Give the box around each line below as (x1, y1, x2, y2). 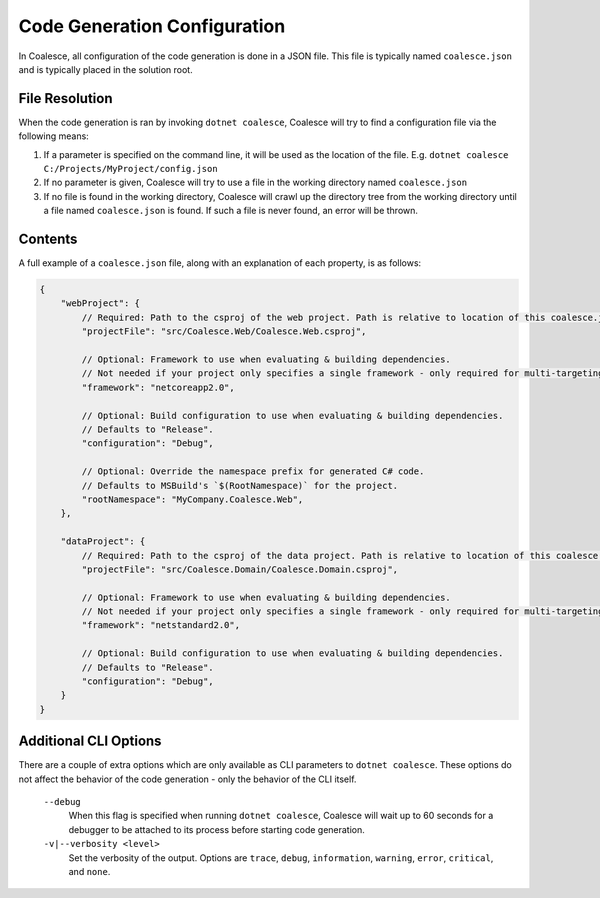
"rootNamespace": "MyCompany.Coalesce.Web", (81, 493, 304, 505)
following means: (18, 130, 89, 142)
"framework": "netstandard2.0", (81, 620, 240, 631)
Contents (18, 231, 78, 247)
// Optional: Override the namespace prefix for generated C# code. (81, 466, 425, 477)
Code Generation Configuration (18, 15, 286, 37)
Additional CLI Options (18, 733, 162, 750)
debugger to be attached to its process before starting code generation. (68, 823, 365, 835)
